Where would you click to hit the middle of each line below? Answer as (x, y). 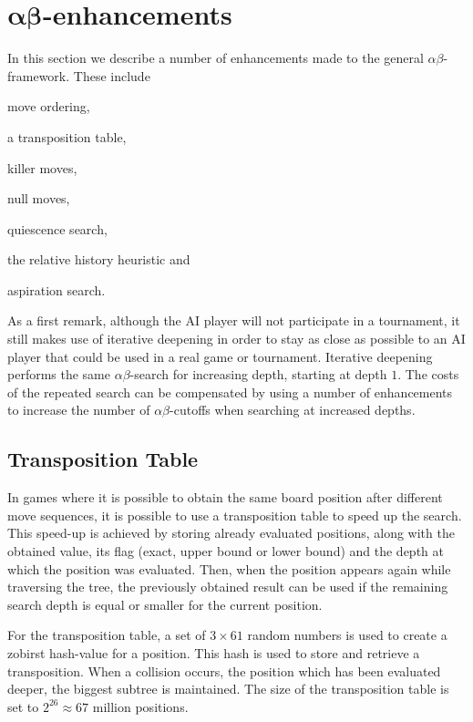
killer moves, (42, 167)
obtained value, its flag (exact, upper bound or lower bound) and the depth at (226, 551)
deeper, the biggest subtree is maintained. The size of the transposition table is (228, 689)
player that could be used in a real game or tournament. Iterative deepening (220, 356)
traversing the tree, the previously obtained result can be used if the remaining (228, 587)
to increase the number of (79, 410)
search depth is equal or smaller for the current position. (165, 604)
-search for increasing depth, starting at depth (258, 374)
